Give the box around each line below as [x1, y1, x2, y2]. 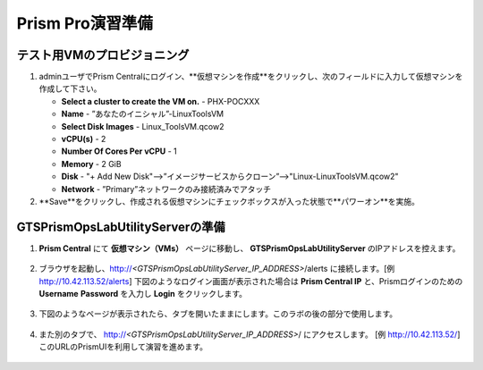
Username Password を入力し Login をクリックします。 [38, 289, 248, 299]
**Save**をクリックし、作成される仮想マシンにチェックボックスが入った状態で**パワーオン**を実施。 [38, 196, 420, 206]
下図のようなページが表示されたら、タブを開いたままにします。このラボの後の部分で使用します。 [38, 308, 398, 319]
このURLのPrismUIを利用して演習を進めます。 [38, 341, 208, 352]
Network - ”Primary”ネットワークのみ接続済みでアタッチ [61, 183, 272, 194]
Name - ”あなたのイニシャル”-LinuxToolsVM [61, 108, 224, 120]
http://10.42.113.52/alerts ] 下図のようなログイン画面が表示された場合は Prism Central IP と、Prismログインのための [38, 275, 463, 286]
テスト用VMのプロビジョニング [16, 47, 190, 63]
